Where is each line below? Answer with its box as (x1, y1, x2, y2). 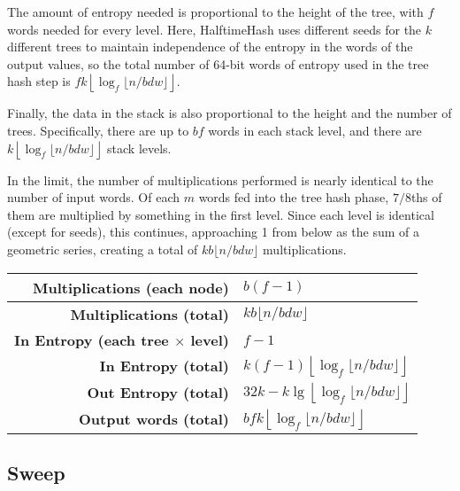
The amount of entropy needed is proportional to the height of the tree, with (7, 3, 424, 20)
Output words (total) (78, 409, 229, 430)
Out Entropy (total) (87, 382, 229, 403)
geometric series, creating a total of (7, 239, 198, 258)
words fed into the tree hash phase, (198, 188, 389, 207)
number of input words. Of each (7, 188, 180, 207)
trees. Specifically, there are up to (7, 121, 189, 139)
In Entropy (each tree (14, 329, 169, 350)
